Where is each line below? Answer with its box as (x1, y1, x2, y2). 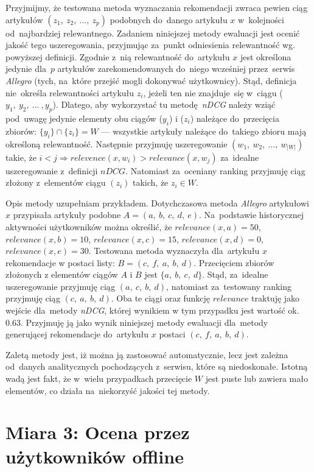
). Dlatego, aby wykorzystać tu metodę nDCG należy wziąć (52, 98, 276, 111)
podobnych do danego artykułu (110, 13, 228, 26)
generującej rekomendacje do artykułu (5, 328, 149, 340)
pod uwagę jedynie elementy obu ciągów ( (5, 111, 162, 124)
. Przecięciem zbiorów (194, 256, 274, 269)
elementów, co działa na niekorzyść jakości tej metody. (5, 384, 210, 396)
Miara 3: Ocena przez (5, 420, 190, 445)
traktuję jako (251, 292, 300, 305)
